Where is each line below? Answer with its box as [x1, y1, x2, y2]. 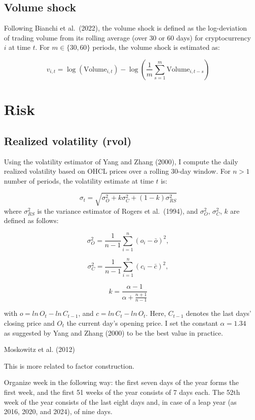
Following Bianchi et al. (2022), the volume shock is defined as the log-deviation [4, 23, 247, 33]
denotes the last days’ [186, 308, 252, 318]
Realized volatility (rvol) [4, 133, 132, 148]
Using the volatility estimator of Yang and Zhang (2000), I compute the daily [4, 156, 238, 166]
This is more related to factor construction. [4, 360, 135, 371]
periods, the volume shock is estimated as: [92, 42, 220, 52]
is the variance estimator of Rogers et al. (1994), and [37, 205, 198, 216]
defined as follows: [4, 215, 59, 226]
